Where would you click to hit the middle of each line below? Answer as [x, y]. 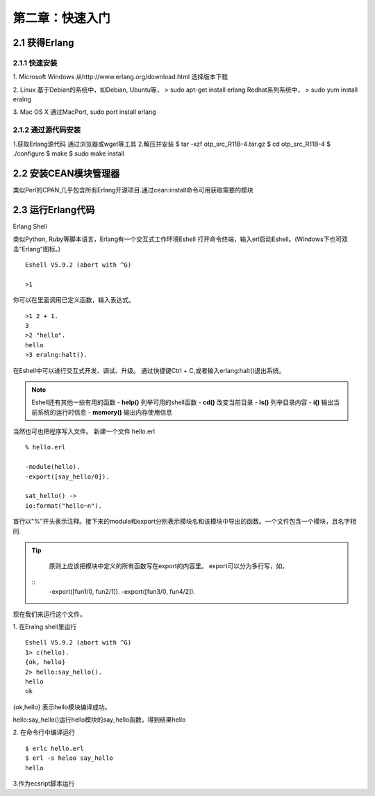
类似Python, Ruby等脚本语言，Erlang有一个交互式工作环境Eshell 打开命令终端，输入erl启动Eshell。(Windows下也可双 [181, 239]
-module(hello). [53, 467]
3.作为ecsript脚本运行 [44, 783]
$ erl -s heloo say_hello [69, 758]
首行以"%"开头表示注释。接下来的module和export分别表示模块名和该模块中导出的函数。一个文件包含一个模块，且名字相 [185, 522]
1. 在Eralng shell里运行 [45, 627]
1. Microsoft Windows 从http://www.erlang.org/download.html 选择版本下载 [120, 77]
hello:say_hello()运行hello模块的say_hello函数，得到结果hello [99, 720]
